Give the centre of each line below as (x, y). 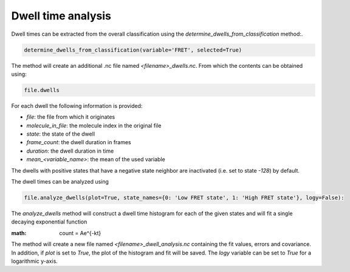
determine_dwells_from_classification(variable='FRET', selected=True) (133, 50)
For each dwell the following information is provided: (77, 105)
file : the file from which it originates (71, 117)
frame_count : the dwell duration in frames (79, 142)
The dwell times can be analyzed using (60, 181)
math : (19, 233)
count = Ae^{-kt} (80, 233)
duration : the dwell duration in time (70, 151)
